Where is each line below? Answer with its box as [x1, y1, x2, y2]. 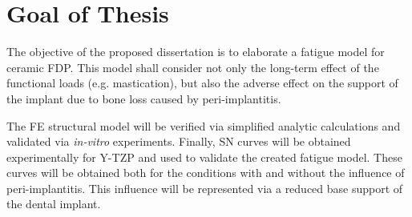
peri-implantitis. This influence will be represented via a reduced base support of [6, 179, 403, 196]
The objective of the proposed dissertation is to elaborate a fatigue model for [6, 43, 385, 60]
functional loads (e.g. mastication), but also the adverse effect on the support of [6, 74, 398, 91]
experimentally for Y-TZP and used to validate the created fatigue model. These [6, 148, 402, 165]
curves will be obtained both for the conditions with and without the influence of [6, 164, 405, 181]
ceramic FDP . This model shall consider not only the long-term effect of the [6, 58, 379, 75]
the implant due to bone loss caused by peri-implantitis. [6, 90, 281, 106]
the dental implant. [6, 195, 101, 212]
